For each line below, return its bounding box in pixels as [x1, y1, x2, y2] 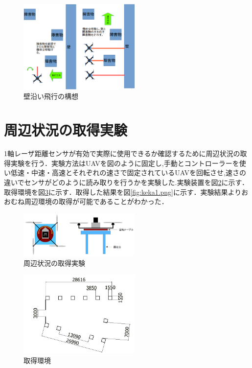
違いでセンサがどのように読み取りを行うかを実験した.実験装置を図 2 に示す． [4, 177, 249, 187]
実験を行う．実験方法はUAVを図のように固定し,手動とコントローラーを [10, 158, 239, 168]
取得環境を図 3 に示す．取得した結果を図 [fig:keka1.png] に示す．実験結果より [4, 186, 242, 197]
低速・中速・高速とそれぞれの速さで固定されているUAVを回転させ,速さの [10, 167, 246, 178]
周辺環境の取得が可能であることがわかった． [24, 196, 168, 207]
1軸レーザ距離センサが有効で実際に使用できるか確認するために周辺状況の [4, 148, 240, 159]
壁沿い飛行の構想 [23, 91, 78, 101]
